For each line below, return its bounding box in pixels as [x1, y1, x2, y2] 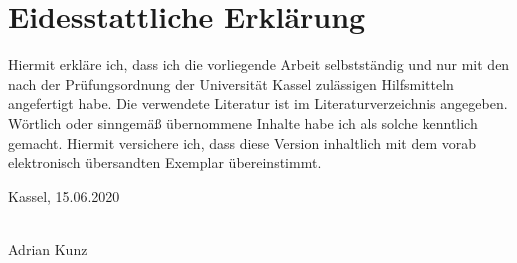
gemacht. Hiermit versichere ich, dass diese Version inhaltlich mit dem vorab [8, 132, 476, 153]
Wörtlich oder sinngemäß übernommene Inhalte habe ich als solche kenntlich [8, 112, 478, 133]
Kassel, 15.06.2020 [8, 185, 120, 206]
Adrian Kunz [8, 238, 88, 259]
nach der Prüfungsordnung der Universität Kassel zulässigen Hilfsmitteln [8, 73, 454, 94]
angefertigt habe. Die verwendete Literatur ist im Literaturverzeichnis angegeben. [8, 93, 508, 114]
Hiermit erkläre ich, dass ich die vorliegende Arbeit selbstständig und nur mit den [8, 54, 510, 75]
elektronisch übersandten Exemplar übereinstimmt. [8, 152, 322, 173]
